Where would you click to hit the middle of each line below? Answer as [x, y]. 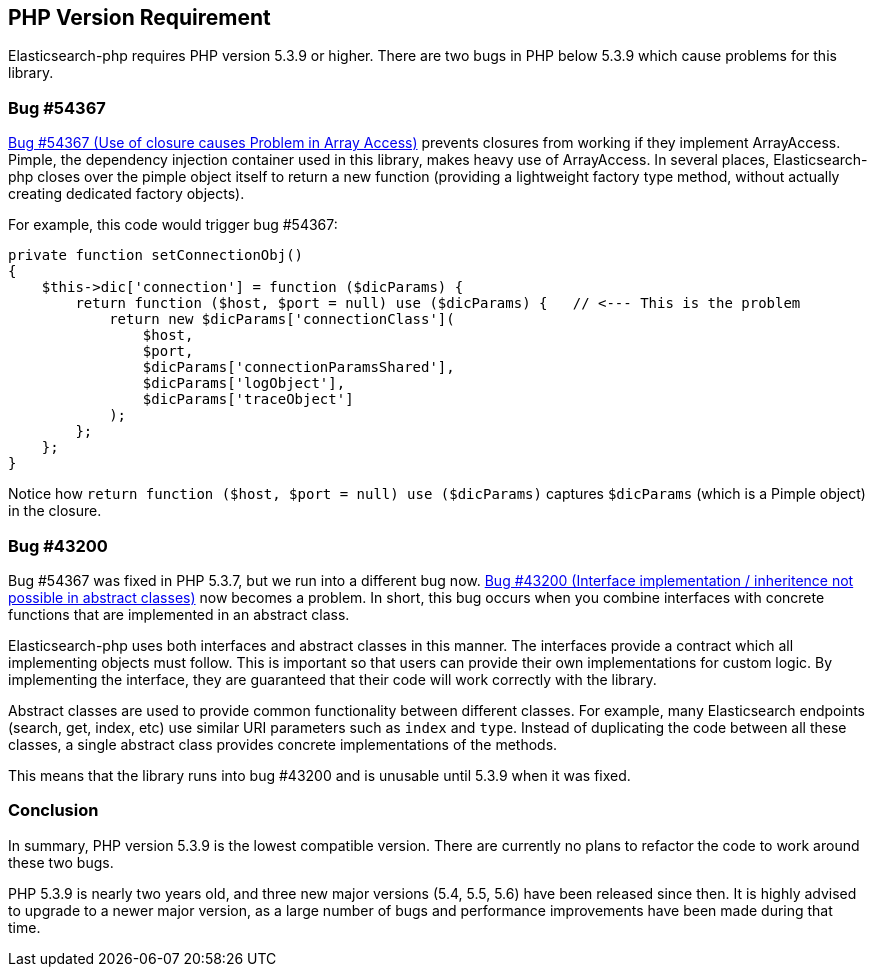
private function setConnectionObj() [156, 255]
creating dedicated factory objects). [126, 194]
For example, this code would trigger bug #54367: [173, 225]
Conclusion [53, 810]
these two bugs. [61, 862]
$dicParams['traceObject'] [248, 399]
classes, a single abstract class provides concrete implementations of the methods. [283, 744]
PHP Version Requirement [139, 17]
